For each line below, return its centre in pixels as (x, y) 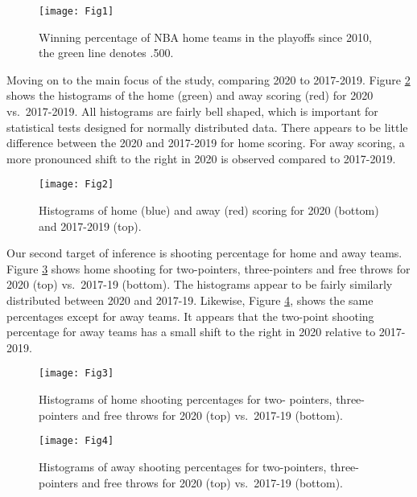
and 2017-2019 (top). (90, 226)
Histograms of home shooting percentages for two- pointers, (186, 399)
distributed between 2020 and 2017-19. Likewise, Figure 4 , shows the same (190, 300)
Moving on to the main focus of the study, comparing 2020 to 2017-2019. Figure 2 (208, 79)
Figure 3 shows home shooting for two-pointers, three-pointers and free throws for (208, 268)
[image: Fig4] (76, 441)
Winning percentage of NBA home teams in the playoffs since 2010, (205, 37)
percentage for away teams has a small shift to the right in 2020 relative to (191, 332)
